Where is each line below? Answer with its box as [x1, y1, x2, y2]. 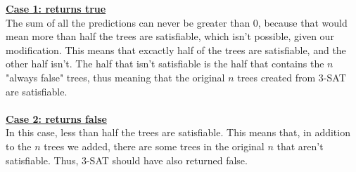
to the [6, 138, 32, 153]
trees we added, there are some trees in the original [44, 138, 265, 153]
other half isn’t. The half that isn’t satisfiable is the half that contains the [6, 56, 324, 71]
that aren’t [276, 138, 324, 153]
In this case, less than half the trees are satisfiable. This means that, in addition [6, 125, 350, 140]
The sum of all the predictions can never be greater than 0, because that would [6, 15, 348, 29]
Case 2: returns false [6, 111, 107, 126]
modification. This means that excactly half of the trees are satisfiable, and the [6, 42, 346, 57]
